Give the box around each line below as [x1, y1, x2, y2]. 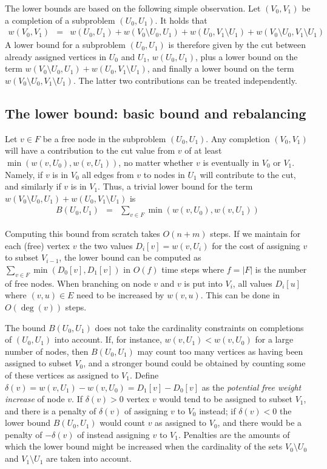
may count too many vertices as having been [137, 344, 303, 357]
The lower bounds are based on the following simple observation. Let [5, 2, 261, 14]
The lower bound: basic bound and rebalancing [5, 103, 306, 122]
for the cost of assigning [212, 239, 300, 252]
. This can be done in [200, 289, 280, 301]
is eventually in [203, 156, 260, 168]
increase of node [5, 392, 65, 405]
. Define [129, 368, 159, 381]
